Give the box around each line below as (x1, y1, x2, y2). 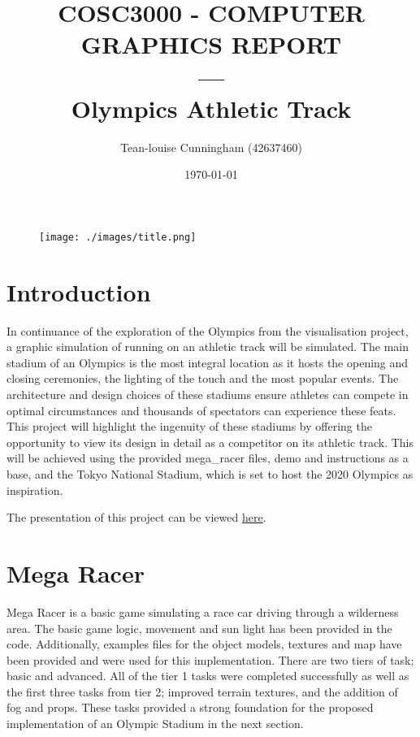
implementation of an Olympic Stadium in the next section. (6, 715, 304, 732)
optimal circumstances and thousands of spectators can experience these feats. (6, 401, 396, 418)
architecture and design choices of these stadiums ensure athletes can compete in (6, 386, 409, 403)
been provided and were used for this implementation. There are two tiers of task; (6, 651, 414, 668)
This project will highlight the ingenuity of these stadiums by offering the (6, 418, 372, 435)
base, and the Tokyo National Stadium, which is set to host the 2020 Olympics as (6, 466, 414, 482)
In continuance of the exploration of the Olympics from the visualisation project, (6, 322, 409, 339)
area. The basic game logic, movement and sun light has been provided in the (6, 619, 392, 636)
